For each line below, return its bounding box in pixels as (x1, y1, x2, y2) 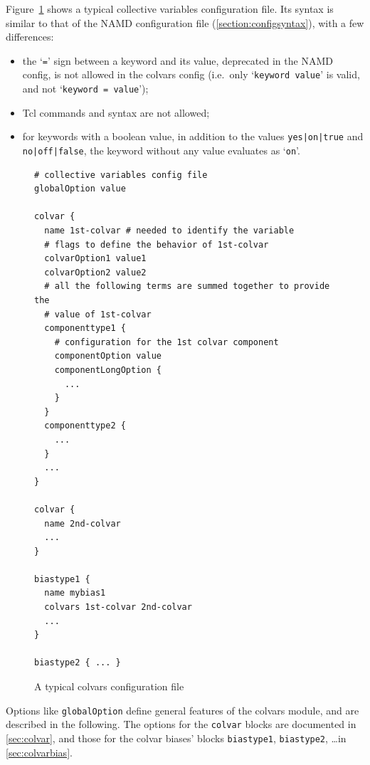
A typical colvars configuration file (34, 679, 184, 694)
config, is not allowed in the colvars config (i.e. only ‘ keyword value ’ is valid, (22, 67, 360, 82)
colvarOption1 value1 (44, 253, 147, 264)
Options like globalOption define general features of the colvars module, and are (6, 702, 359, 717)
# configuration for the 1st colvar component (54, 337, 279, 347)
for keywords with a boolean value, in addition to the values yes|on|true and (22, 129, 364, 144)
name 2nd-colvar (44, 518, 121, 529)
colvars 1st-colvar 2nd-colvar (44, 602, 192, 613)
